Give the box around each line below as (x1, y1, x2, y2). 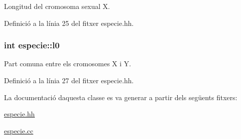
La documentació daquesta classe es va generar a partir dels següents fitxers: (4, 92, 238, 102)
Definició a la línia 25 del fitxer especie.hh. (4, 17, 134, 28)
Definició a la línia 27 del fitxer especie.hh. (4, 75, 134, 85)
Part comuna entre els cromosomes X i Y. (4, 58, 131, 69)
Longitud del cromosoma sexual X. (4, 1, 110, 11)
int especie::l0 (4, 39, 60, 51)
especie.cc (4, 125, 33, 136)
